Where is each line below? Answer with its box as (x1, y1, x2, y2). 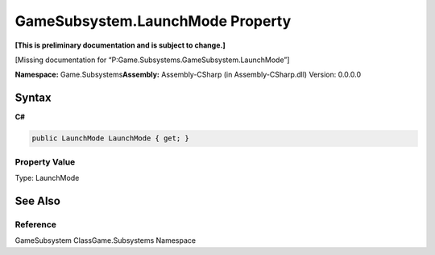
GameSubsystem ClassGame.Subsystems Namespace (14, 236, 197, 245)
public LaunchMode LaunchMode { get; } (31, 134, 189, 143)
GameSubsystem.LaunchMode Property (14, 12, 292, 30)
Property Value (14, 156, 76, 167)
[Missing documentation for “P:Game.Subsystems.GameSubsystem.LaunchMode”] (14, 55, 290, 65)
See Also (14, 194, 60, 207)
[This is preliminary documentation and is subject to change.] (14, 40, 226, 50)
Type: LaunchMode (14, 173, 80, 182)
